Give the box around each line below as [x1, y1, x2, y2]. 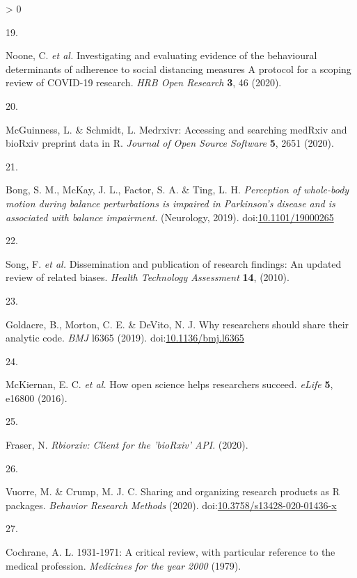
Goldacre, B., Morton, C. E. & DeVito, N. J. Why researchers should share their [6, 316, 349, 331]
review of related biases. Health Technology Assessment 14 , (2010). [6, 270, 289, 284]
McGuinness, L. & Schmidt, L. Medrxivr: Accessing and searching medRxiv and [6, 122, 347, 136]
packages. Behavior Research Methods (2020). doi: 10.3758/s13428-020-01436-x [6, 497, 337, 512]
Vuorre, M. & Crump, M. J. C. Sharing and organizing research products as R [6, 484, 340, 499]
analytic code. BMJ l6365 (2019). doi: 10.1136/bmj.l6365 [6, 330, 244, 345]
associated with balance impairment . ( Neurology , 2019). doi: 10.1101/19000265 [6, 209, 334, 224]
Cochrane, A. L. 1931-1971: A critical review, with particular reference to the [6, 545, 335, 559]
